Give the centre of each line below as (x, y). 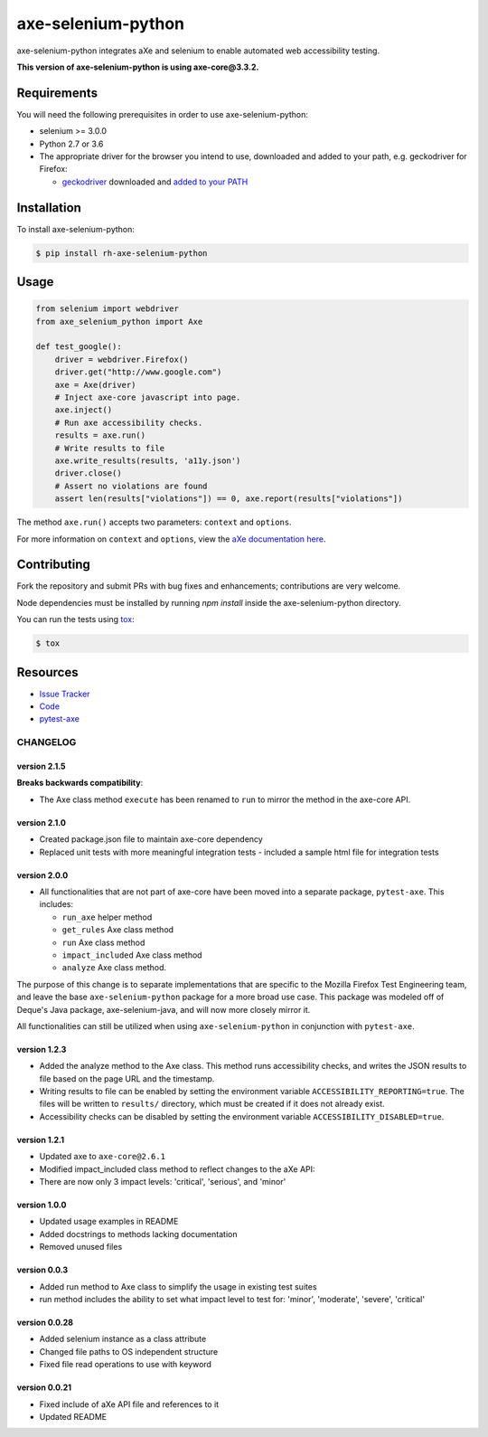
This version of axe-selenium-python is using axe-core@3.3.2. (138, 67)
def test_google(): (79, 347)
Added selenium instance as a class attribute (123, 1339)
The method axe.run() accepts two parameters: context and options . (155, 522)
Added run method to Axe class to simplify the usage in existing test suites (178, 1286)
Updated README (73, 1416)
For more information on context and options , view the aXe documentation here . (171, 539)
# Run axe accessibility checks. (129, 422)
